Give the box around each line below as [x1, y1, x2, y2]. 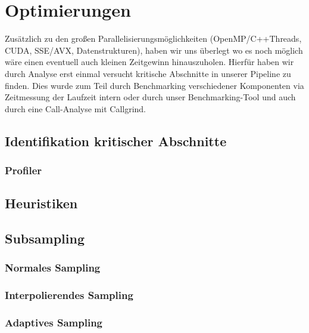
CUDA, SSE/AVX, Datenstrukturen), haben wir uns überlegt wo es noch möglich [5, 44, 303, 56]
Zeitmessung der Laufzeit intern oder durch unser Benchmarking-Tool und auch [5, 91, 296, 103]
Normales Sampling [5, 260, 101, 275]
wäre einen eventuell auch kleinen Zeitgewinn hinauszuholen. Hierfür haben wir [5, 55, 294, 68]
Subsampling [5, 229, 85, 248]
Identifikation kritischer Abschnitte [5, 131, 227, 150]
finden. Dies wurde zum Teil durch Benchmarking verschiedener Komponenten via [5, 79, 304, 91]
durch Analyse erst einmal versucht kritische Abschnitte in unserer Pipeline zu [5, 67, 291, 79]
